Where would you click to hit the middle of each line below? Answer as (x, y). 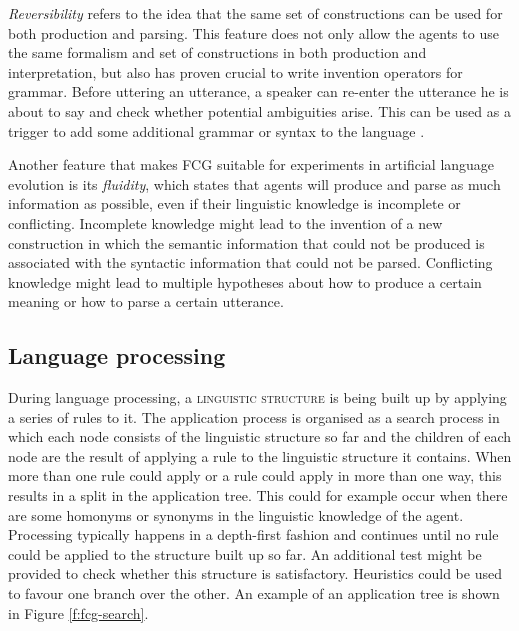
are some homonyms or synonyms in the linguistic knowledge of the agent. (236, 514)
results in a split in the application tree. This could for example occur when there (258, 495)
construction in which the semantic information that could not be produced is (246, 242)
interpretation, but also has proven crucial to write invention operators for (235, 71)
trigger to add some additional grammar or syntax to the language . (216, 130)
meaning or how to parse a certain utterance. (146, 301)
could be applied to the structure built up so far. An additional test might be (245, 553)
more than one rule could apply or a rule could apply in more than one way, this (255, 475)
